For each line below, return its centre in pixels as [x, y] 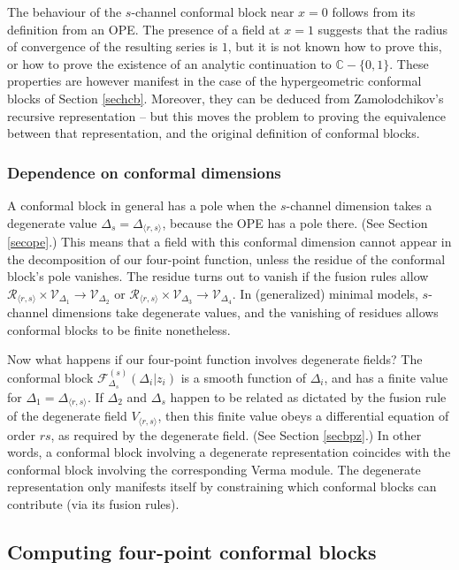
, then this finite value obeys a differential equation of [303, 416]
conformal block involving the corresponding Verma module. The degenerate [214, 469]
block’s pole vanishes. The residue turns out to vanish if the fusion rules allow [218, 276]
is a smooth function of [244, 377]
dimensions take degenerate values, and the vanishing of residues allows [245, 312]
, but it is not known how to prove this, [335, 46]
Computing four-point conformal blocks [192, 551]
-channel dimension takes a [359, 205]
